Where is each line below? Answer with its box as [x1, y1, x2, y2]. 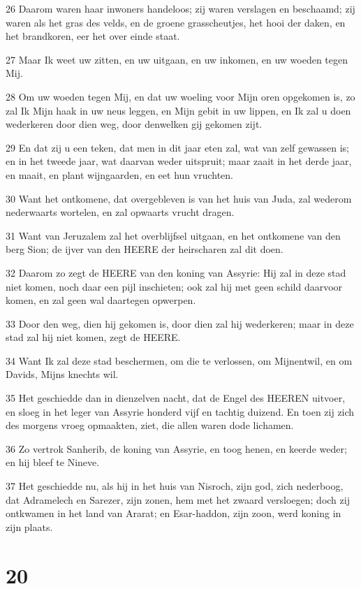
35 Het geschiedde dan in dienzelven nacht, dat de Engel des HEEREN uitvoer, [6, 391, 346, 405]
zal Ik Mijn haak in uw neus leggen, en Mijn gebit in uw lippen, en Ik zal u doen [6, 103, 351, 117]
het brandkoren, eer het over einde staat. [6, 29, 180, 43]
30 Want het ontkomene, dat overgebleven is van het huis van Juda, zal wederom [6, 191, 352, 205]
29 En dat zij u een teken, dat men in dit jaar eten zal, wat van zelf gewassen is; [6, 140, 349, 154]
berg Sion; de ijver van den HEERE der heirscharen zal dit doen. [6, 242, 283, 256]
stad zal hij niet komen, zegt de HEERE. [6, 330, 181, 344]
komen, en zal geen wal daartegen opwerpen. [6, 293, 196, 307]
